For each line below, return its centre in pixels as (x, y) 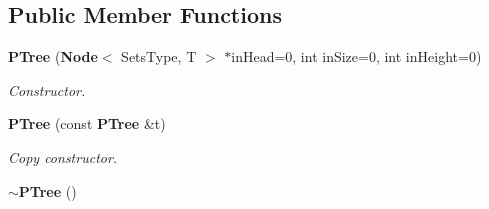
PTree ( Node (53, 56)
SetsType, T (159, 56)
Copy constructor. (63, 156)
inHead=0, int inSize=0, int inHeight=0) (356, 56)
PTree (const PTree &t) (87, 123)
